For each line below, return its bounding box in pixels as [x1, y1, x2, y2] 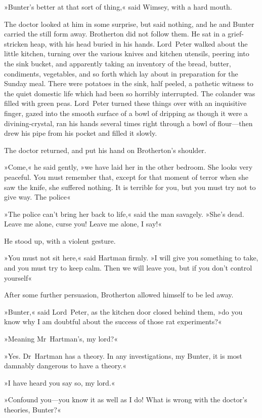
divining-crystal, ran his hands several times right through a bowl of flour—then [4, 118, 253, 128]
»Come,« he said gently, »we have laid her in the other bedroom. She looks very [4, 162, 253, 172]
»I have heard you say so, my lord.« [4, 377, 115, 388]
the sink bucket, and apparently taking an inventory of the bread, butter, [4, 58, 231, 68]
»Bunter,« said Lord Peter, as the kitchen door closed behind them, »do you [4, 306, 243, 317]
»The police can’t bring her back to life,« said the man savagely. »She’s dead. [4, 208, 244, 219]
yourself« [4, 272, 32, 283]
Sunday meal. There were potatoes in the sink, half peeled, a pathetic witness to [4, 78, 253, 89]
